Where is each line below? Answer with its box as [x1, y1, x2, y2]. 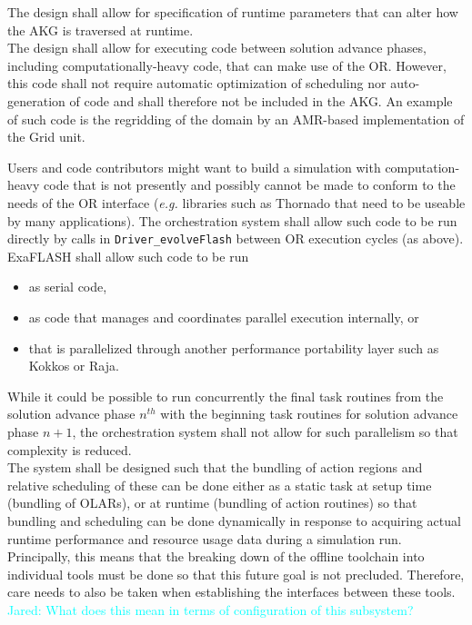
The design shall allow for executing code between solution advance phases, [7, 38, 427, 57]
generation [7, 91, 65, 110]
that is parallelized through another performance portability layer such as [28, 338, 439, 357]
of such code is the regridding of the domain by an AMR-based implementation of [7, 109, 465, 128]
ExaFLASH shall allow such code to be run [7, 246, 249, 265]
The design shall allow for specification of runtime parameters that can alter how [7, 3, 458, 21]
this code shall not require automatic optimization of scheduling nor [7, 74, 387, 93]
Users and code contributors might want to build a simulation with [7, 157, 381, 176]
